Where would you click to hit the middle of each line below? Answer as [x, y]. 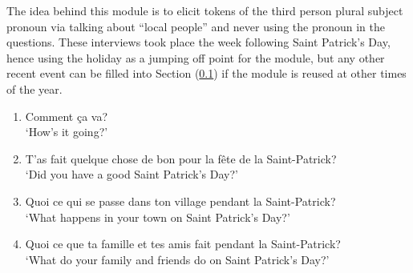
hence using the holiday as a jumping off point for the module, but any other [196, 57]
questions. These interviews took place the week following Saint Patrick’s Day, [198, 42]
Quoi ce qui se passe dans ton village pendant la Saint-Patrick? [180, 201]
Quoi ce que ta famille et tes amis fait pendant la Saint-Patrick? [183, 244]
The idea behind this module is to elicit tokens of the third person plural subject [205, 10]
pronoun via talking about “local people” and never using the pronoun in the [196, 26]
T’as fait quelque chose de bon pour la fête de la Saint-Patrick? [181, 158]
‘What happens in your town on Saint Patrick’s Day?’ [158, 217]
